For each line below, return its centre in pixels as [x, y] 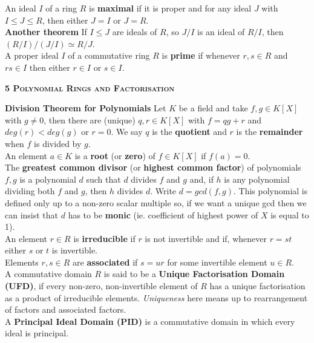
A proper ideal [32, 55]
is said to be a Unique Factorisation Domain [194, 274]
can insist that [32, 214]
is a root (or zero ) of [115, 155]
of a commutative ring [109, 55]
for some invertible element [217, 262]
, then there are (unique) [90, 119]
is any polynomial [257, 179]
